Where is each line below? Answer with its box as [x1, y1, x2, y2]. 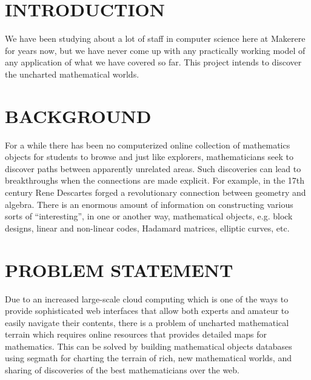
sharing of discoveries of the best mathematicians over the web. [5, 364, 240, 376]
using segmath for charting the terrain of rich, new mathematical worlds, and [5, 352, 292, 364]
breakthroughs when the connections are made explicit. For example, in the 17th [5, 174, 305, 187]
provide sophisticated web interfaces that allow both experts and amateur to [5, 304, 289, 317]
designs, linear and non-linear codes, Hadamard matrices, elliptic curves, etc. [5, 221, 290, 234]
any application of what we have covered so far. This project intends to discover [5, 56, 302, 68]
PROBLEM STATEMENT [5, 257, 233, 282]
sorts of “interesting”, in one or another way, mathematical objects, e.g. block [5, 210, 293, 222]
